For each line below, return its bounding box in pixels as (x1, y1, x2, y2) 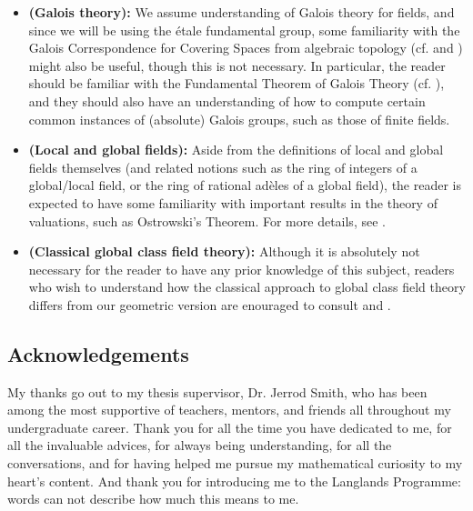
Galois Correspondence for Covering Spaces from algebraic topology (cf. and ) (28, 38, 463, 57)
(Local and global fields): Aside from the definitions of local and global (28, 140, 444, 159)
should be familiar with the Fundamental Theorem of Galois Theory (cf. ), (28, 74, 445, 93)
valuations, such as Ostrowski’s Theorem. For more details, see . (28, 211, 386, 230)
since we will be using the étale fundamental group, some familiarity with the (28, 20, 460, 39)
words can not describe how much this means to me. (7, 489, 299, 508)
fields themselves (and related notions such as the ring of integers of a (28, 157, 418, 176)
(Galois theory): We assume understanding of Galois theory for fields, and (28, 3, 455, 21)
